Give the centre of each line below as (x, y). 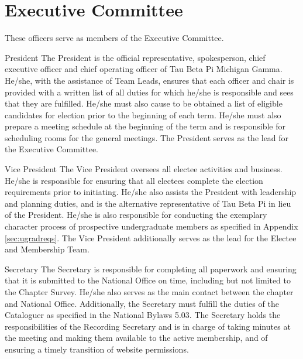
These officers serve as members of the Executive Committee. (114, 38)
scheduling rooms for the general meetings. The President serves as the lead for (147, 137)
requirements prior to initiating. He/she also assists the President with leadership (151, 192)
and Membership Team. (47, 249)
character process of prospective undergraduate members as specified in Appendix (151, 226)
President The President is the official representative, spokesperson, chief (135, 57)
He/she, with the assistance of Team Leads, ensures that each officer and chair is (149, 80)
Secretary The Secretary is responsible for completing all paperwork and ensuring (151, 269)
